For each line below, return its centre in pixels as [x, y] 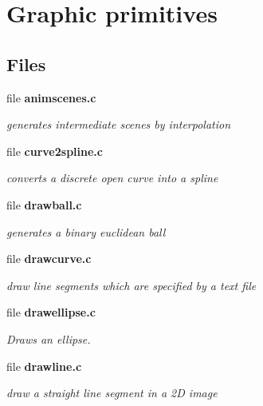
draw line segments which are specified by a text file [131, 285]
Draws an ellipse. [49, 338]
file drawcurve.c [49, 259]
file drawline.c [44, 366]
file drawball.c [44, 204]
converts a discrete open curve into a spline [112, 178]
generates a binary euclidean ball [86, 231]
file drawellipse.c [51, 312]
